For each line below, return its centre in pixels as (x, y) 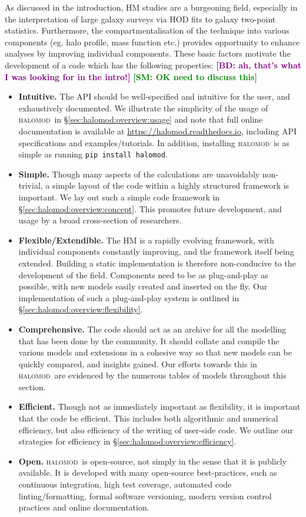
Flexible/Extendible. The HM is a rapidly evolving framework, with (146, 240)
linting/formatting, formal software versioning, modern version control (145, 495)
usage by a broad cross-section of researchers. (100, 220)
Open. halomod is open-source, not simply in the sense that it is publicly (153, 461)
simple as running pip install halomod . (93, 154)
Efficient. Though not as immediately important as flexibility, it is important (159, 406)
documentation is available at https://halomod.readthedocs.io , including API (158, 131)
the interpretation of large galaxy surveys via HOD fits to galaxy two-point (140, 19)
